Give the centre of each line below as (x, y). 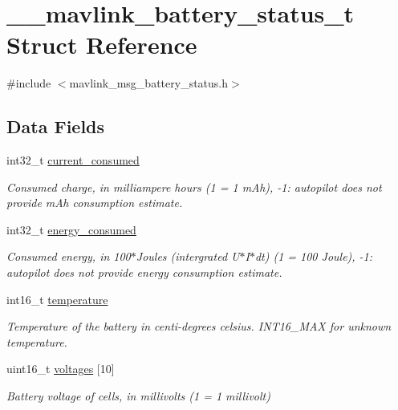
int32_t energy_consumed (71, 229)
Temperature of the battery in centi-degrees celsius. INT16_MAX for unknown (199, 326)
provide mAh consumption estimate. (95, 203)
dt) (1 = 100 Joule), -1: (314, 256)
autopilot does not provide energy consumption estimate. (144, 272)
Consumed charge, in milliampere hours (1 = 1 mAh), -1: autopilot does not (194, 187)
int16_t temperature (57, 299)
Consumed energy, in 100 (69, 256)
